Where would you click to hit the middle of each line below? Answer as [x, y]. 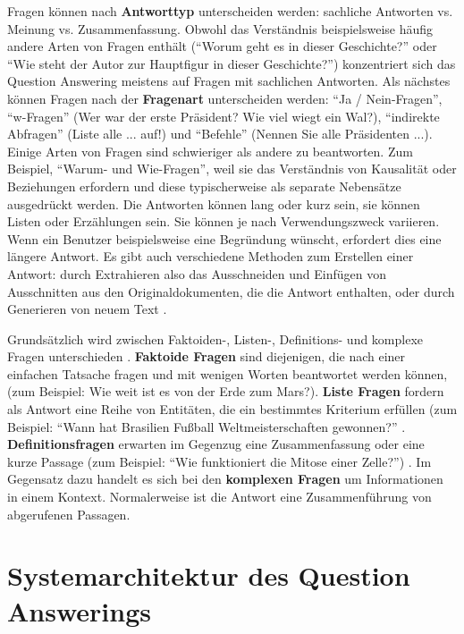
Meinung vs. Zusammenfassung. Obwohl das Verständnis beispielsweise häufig [220, 28]
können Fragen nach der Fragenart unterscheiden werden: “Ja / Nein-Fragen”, [225, 98]
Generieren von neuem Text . [87, 309]
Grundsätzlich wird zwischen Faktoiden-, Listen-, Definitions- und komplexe [215, 338]
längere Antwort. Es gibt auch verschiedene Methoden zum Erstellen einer [211, 256]
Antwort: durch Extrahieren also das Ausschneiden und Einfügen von [197, 273]
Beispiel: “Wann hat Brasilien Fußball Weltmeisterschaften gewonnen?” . [207, 426]
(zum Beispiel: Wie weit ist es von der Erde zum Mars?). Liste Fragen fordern [226, 391]
